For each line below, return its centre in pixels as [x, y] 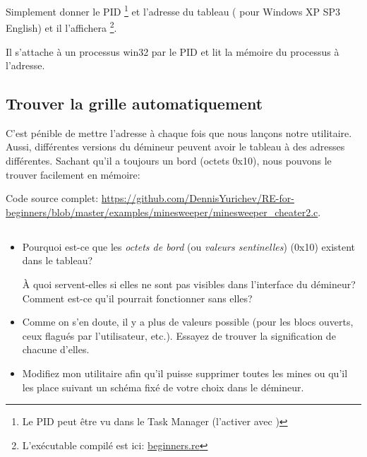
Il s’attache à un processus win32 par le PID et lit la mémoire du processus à [173, 51]
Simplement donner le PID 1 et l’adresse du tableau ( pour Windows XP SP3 [173, 10]
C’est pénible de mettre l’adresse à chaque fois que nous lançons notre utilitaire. [179, 132]
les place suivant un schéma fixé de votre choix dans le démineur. [163, 387]
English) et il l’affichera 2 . [61, 26]
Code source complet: [52, 198]
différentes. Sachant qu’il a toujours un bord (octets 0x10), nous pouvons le [169, 161]
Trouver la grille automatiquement [134, 103]
